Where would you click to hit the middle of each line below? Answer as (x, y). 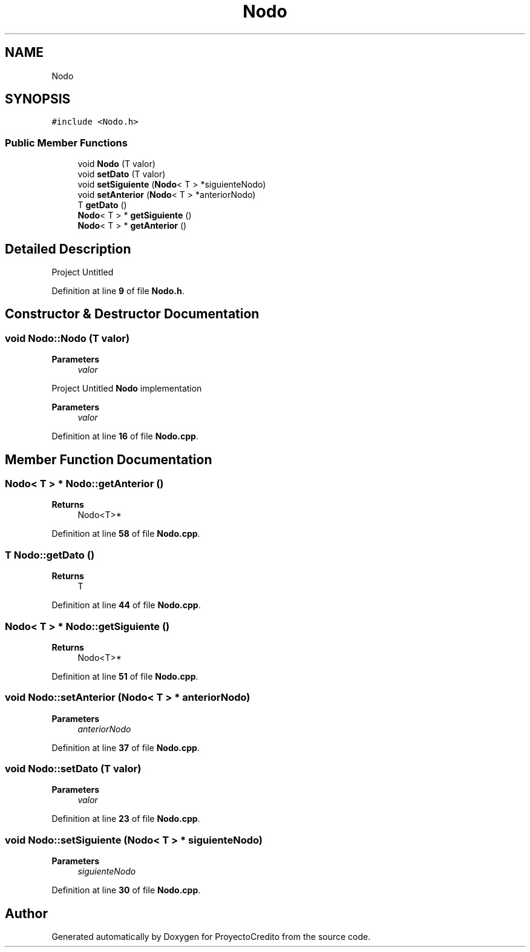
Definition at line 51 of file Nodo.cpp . (125, 676)
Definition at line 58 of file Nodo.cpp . (126, 534)
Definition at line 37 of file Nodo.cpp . (126, 747)
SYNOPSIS (38, 99)
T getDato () (102, 205)
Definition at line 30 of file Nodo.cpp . (126, 890)
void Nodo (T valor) (116, 164)
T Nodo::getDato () (50, 555)
